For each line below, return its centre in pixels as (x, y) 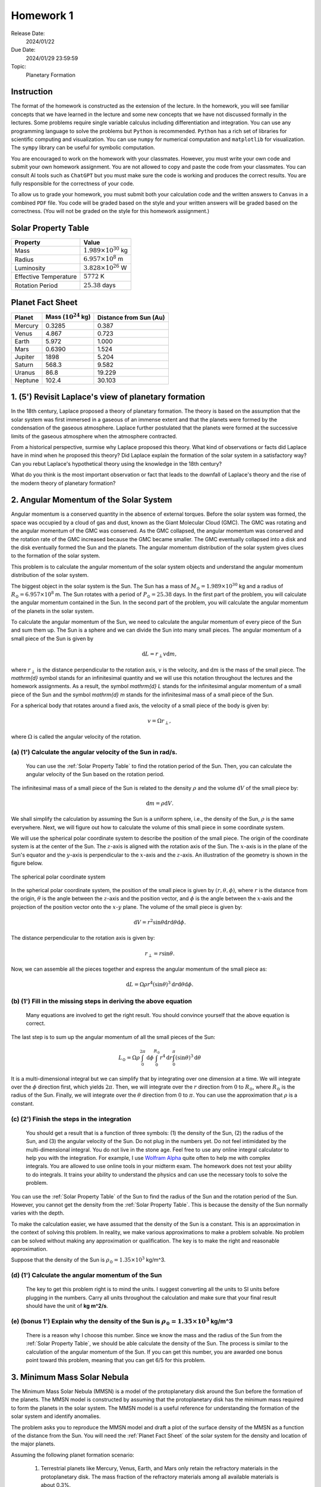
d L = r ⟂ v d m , (159, 655)
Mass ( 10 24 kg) (68, 317)
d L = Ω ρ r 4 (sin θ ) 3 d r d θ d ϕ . (160, 984)
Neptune (27, 380)
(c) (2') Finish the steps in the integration (71, 1119)
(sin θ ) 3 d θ (188, 1057)
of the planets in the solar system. (53, 611)
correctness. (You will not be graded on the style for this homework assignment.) (110, 211)
